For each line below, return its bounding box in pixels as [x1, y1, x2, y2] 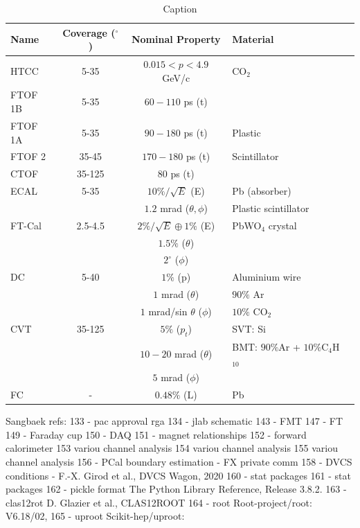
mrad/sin [148, 303, 188, 318]
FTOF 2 [10, 149, 46, 164]
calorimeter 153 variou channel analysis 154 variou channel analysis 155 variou [6, 441, 339, 455]
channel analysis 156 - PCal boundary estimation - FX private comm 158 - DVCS [6, 454, 352, 468]
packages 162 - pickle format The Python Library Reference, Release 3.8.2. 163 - [6, 482, 347, 496]
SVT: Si [232, 322, 266, 336]
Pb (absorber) [232, 184, 291, 198]
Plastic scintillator [232, 200, 309, 215]
